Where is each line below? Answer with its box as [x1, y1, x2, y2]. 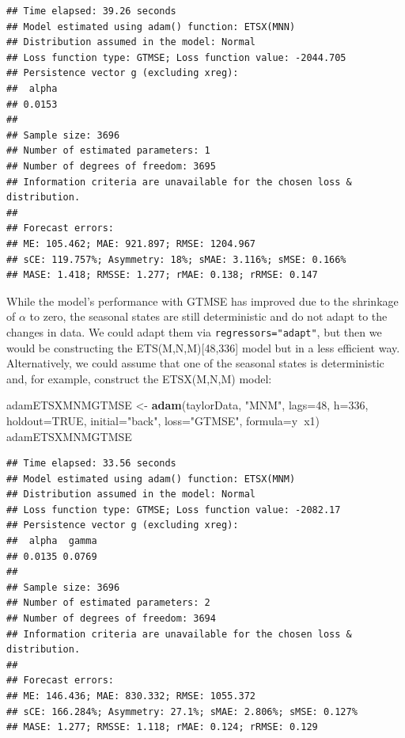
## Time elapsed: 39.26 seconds [6, 6, 176, 17]
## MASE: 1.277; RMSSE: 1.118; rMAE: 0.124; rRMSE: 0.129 [6, 721, 318, 733]
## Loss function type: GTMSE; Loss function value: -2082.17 [6, 504, 341, 515]
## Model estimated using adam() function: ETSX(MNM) [6, 473, 296, 485]
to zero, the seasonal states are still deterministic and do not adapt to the [29, 308, 388, 325]
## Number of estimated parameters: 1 [6, 145, 210, 157]
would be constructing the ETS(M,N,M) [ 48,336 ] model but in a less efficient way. [6, 339, 400, 356]
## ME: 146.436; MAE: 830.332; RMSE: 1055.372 [6, 690, 255, 702]
